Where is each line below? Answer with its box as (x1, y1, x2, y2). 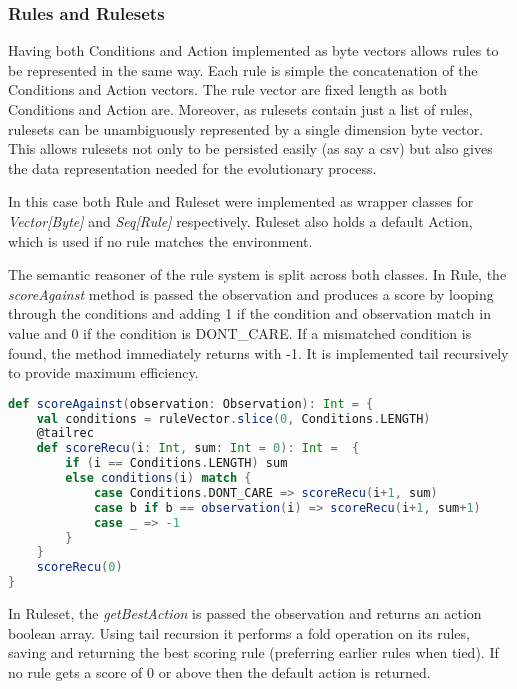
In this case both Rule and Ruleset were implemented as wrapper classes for (8, 191, 474, 212)
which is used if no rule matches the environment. (8, 230, 313, 251)
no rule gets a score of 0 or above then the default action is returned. (8, 661, 431, 682)
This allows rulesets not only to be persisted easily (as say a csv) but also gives (8, 138, 493, 159)
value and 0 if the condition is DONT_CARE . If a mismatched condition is (8, 322, 472, 343)
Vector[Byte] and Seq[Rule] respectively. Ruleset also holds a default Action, (8, 210, 473, 231)
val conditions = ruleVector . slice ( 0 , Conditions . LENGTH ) (36, 411, 431, 426)
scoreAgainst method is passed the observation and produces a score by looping (8, 283, 494, 304)
